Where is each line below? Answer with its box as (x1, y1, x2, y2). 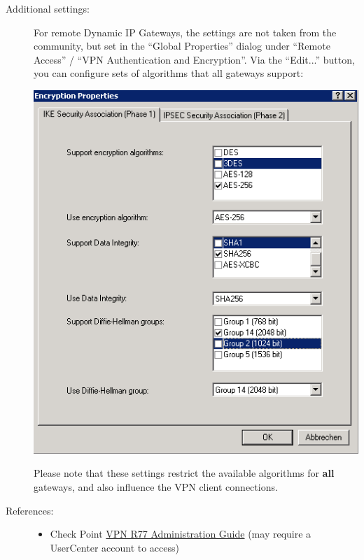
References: (6, 503, 54, 517)
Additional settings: (6, 1, 90, 15)
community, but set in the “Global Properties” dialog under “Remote (34, 38, 330, 53)
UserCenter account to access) (50, 540, 179, 554)
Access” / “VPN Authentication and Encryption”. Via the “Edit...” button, (34, 52, 355, 66)
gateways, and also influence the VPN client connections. (34, 479, 278, 494)
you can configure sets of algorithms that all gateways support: (34, 66, 304, 80)
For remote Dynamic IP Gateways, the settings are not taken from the (34, 24, 337, 39)
